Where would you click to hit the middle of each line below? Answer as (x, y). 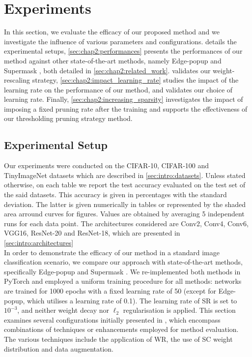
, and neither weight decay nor (63, 310)
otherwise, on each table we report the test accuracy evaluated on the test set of (125, 185)
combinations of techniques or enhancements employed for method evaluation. (121, 329)
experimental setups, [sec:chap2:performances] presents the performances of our (123, 51)
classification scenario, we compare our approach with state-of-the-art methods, (123, 262)
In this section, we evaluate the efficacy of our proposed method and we (112, 32)
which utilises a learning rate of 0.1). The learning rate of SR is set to (132, 300)
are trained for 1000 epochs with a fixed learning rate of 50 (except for (110, 290)
